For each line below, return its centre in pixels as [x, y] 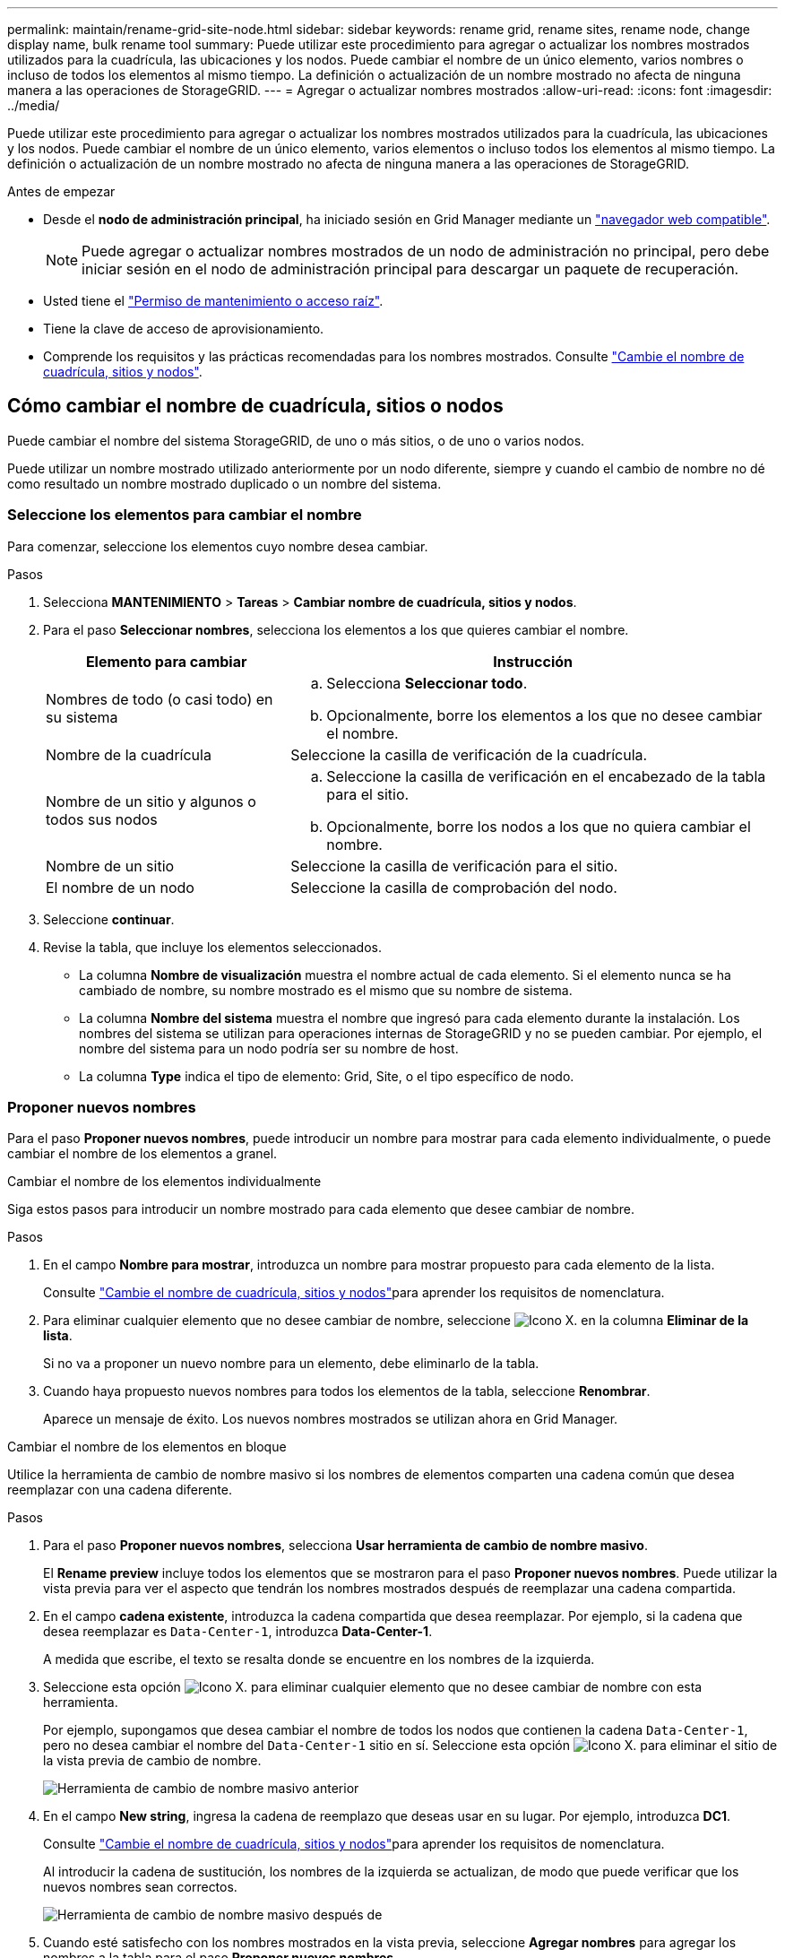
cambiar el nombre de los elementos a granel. [142, 1154]
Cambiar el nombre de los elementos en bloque [147, 1447]
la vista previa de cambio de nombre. [152, 1761]
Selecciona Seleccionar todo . [427, 683]
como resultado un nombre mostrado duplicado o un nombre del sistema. [224, 483]
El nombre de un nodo [120, 887]
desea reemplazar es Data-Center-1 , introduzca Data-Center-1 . [238, 1632]
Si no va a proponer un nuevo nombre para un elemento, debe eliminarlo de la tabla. [291, 1364]
